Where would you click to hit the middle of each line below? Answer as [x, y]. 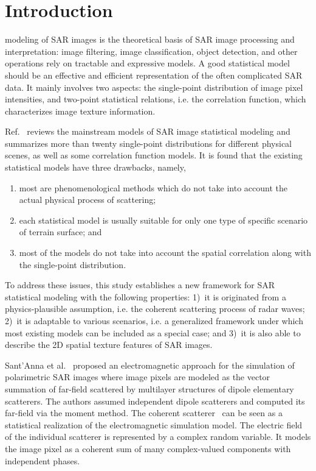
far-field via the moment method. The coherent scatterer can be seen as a [144, 413]
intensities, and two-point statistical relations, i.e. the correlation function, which [156, 99]
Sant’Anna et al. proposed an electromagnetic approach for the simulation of [150, 365]
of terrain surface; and [60, 232]
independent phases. [43, 460]
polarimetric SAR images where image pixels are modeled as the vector [138, 377]
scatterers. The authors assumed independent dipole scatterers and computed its [155, 401]
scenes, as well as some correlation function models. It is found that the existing [154, 155]
